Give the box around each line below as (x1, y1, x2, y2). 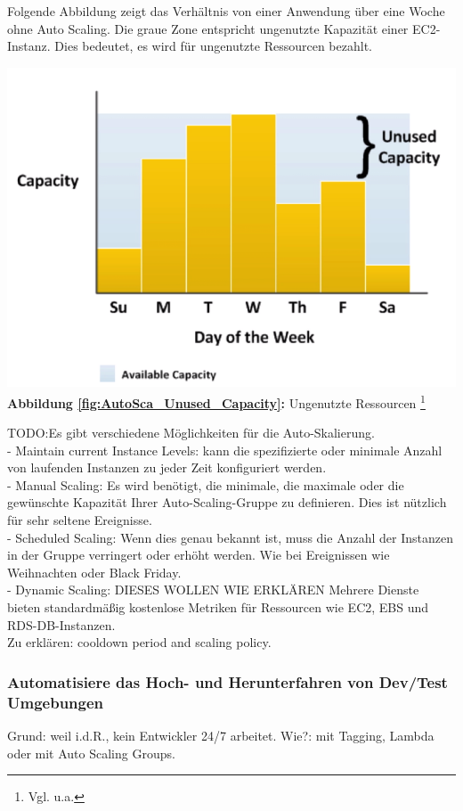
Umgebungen (7, 691, 104, 713)
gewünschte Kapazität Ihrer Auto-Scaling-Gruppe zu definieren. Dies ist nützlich (7, 493, 447, 512)
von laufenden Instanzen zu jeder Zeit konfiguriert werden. (7, 458, 327, 477)
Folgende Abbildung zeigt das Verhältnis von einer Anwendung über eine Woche (7, 2, 445, 20)
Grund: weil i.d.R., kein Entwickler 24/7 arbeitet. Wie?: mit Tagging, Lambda (7, 725, 435, 744)
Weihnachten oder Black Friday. (7, 562, 182, 581)
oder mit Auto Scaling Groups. (7, 743, 175, 762)
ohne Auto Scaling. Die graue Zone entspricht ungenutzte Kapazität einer (7, 19, 409, 37)
